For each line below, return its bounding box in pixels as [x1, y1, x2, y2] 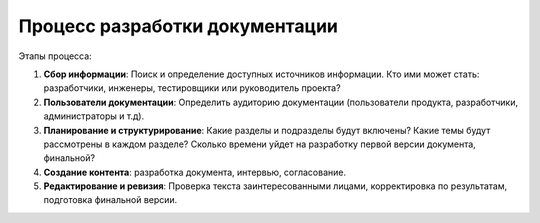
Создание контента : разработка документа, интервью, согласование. [43, 166, 347, 178]
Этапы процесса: [18, 50, 92, 62]
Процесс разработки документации [18, 15, 339, 37]
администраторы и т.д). [43, 110, 145, 122]
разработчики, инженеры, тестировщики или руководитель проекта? [43, 82, 341, 94]
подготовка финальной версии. [43, 194, 178, 206]
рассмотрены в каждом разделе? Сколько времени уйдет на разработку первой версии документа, [43, 138, 477, 150]
